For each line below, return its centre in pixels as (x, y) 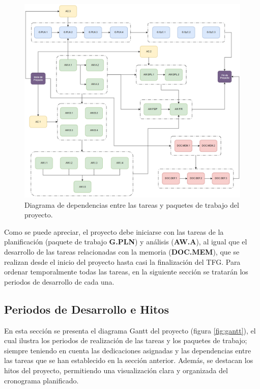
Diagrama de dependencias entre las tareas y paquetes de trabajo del (132, 204)
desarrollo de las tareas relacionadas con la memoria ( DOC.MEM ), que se (122, 252)
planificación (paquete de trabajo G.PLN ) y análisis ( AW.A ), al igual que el (126, 242)
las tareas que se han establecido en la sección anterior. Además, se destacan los (129, 360)
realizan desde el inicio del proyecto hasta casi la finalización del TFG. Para (122, 261)
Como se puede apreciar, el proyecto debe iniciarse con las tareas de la (114, 231)
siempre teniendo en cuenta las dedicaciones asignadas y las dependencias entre (128, 350)
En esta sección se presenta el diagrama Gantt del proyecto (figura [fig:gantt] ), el (130, 330)
